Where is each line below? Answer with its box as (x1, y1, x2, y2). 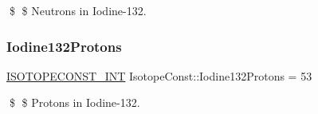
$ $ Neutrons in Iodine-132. (9, 2, 147, 18)
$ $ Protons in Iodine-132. (9, 94, 140, 111)
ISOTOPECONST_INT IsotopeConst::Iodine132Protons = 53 (6, 67, 312, 84)
